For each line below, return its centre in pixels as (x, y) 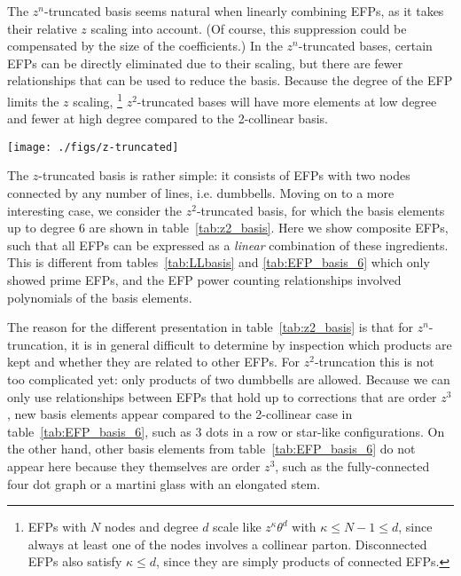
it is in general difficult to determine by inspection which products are (262, 344)
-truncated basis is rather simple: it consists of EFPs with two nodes (224, 175)
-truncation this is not (374, 362)
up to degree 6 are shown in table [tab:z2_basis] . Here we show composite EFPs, (228, 228)
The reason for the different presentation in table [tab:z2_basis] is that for (210, 327)
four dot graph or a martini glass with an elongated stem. (164, 483)
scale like (237, 527)
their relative (42, 28)
